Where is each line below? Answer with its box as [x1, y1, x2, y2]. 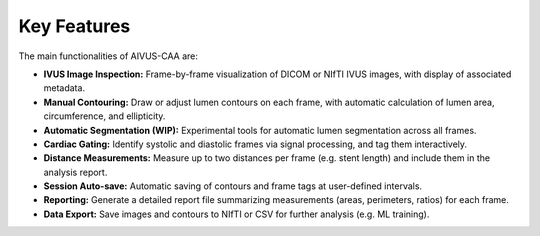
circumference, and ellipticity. [43, 110, 166, 122]
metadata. [43, 82, 85, 94]
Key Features [18, 15, 131, 37]
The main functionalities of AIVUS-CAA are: [18, 50, 199, 62]
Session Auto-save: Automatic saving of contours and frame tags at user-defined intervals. [43, 180, 423, 192]
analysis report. [43, 166, 108, 178]
